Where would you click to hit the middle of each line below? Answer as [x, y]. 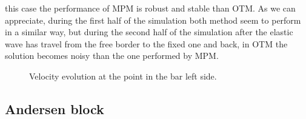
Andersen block [55, 108]
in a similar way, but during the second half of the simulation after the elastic [149, 32]
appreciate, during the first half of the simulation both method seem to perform [153, 20]
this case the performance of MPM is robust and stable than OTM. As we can [150, 8]
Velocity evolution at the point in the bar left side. [123, 76]
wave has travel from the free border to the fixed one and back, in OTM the [146, 43]
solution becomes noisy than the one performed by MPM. [112, 56]
